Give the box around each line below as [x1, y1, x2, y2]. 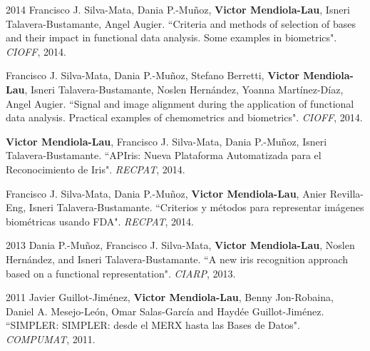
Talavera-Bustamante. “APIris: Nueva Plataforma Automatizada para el [6, 148, 322, 163]
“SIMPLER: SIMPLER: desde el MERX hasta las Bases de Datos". [6, 317, 300, 332]
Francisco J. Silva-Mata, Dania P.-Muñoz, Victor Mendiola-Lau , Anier [6, 185, 327, 200]
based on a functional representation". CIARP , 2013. [6, 265, 236, 280]
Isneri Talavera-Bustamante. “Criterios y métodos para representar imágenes [29, 200, 364, 215]
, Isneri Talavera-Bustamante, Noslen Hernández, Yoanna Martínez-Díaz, [24, 81, 344, 96]
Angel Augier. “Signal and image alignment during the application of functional [6, 96, 354, 111]
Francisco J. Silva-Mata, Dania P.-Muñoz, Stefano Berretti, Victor [6, 68, 299, 83]
